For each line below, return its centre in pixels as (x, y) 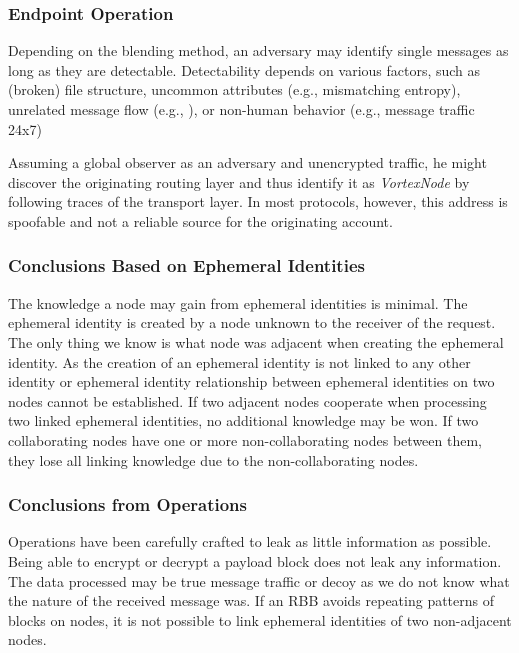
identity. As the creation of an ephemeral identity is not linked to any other (239, 361)
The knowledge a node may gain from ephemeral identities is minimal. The (238, 302)
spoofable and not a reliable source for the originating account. (200, 220)
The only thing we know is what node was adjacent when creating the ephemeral (256, 341)
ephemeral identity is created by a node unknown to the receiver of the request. (252, 322)
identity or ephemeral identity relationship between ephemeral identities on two (251, 381)
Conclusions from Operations (127, 504)
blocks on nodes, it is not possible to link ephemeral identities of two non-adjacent (260, 619)
